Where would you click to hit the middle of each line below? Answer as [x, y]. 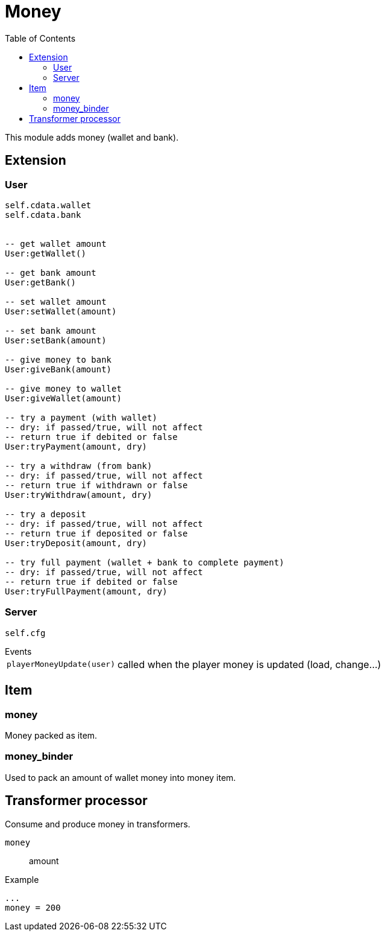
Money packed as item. [51, 735]
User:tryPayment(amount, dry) [76, 446]
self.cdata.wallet [48, 205]
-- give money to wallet [63, 388]
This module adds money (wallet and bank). [92, 137]
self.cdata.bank [43, 215]
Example [22, 879]
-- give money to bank [58, 359]
